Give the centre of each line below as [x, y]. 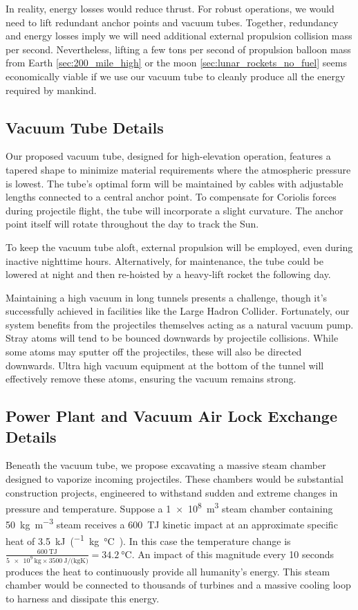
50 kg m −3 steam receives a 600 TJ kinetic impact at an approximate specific [172, 524]
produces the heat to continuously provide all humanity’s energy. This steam [168, 571]
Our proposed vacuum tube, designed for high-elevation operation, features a [168, 156]
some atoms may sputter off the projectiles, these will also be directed [154, 352]
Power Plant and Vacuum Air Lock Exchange [171, 416]
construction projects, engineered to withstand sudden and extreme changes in [172, 492]
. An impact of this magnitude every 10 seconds [233, 554]
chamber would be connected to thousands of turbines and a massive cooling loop [178, 585]
